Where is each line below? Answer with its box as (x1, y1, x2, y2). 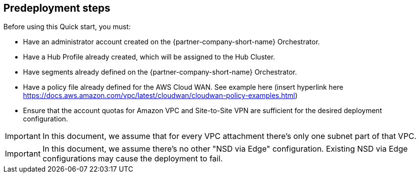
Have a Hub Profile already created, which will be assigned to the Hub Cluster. (23, 53, 275, 61)
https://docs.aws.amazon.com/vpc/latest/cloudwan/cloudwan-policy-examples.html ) (23, 91, 298, 100)
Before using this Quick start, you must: (3, 22, 131, 31)
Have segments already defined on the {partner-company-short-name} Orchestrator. (23, 68, 297, 77)
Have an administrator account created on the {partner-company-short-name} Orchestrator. (23, 38, 320, 46)
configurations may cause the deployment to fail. (42, 154, 223, 164)
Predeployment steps (3, 2, 111, 14)
